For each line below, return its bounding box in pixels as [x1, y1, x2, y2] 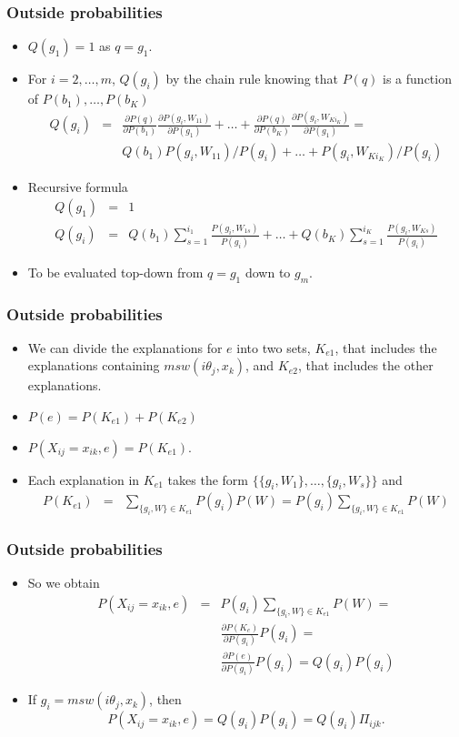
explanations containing [27, 356, 160, 375]
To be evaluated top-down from [27, 262, 204, 281]
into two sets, [236, 338, 311, 357]
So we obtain [27, 573, 100, 592]
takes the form [167, 469, 248, 489]
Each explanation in [27, 469, 140, 489]
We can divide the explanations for [27, 338, 223, 357]
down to [244, 262, 291, 281]
